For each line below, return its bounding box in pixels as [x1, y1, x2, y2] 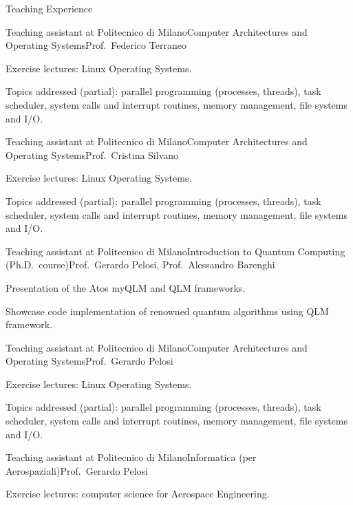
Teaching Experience [6, 1, 93, 15]
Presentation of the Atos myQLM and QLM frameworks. [6, 280, 246, 294]
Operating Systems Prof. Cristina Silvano [6, 147, 179, 162]
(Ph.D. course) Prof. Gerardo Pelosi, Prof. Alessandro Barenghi [6, 257, 275, 272]
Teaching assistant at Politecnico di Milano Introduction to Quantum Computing [6, 244, 345, 258]
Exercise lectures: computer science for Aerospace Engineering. [6, 486, 270, 501]
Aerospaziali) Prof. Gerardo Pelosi [6, 463, 148, 477]
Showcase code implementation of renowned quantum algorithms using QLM [6, 303, 329, 318]
